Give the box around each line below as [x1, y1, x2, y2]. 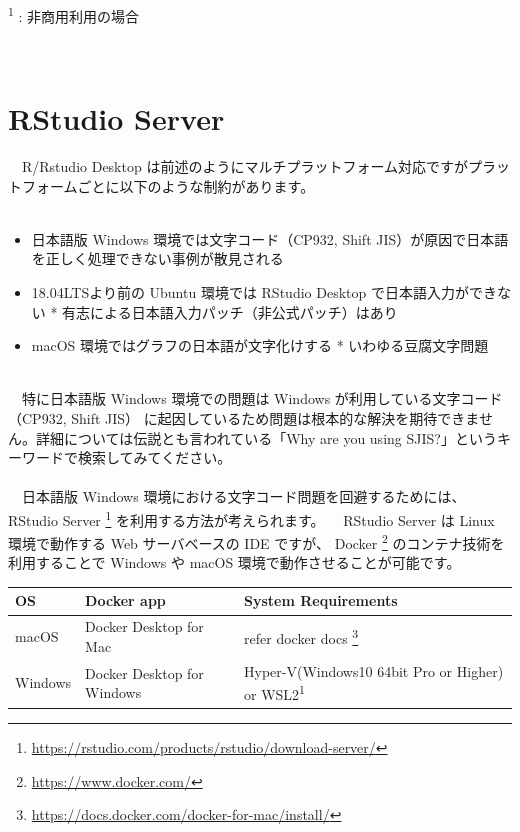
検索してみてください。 [77, 447, 232, 468]
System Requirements [244, 590, 398, 611]
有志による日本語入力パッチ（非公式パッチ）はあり [62, 301, 398, 322]
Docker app [85, 590, 166, 611]
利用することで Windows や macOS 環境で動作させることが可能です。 [8, 552, 461, 573]
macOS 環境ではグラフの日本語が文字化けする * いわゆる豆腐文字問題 [31, 335, 489, 356]
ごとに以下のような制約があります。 [77, 175, 315, 196]
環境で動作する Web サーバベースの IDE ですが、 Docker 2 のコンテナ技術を [8, 530, 505, 553]
